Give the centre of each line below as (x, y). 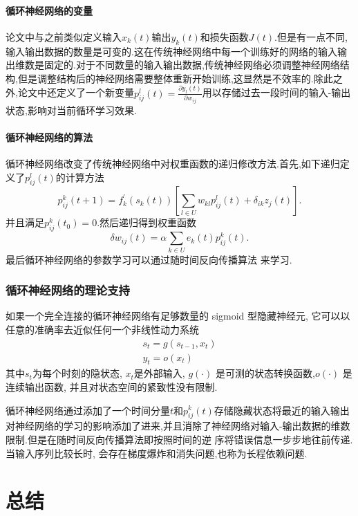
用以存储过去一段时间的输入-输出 (276, 92)
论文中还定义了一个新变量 (76, 92)
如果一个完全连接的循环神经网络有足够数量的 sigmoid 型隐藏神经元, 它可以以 (178, 316)
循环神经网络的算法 (49, 137)
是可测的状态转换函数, (265, 373)
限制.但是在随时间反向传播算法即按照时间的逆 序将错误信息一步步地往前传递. (179, 439)
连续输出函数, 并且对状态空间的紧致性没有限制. (112, 386)
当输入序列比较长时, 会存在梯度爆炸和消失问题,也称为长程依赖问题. (157, 453)
